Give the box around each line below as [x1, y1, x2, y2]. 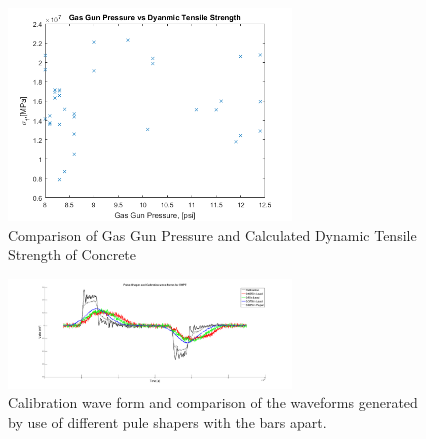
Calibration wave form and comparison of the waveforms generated [8, 392, 418, 413]
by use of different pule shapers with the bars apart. [8, 411, 327, 432]
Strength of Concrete [8, 244, 137, 265]
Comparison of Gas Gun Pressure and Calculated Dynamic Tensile [8, 224, 417, 245]
